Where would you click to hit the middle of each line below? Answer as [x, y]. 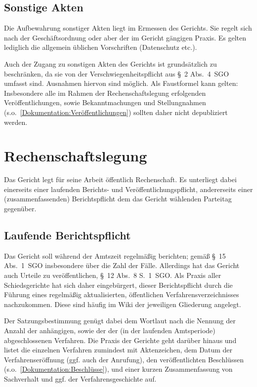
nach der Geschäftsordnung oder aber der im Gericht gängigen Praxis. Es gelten [125, 37]
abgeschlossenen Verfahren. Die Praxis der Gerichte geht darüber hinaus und [120, 340]
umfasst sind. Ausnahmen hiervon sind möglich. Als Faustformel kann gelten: [121, 83]
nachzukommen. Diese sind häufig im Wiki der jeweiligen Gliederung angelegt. [123, 304]
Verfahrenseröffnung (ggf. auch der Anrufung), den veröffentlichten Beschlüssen [124, 359]
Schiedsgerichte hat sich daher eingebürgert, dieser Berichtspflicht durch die [118, 285]
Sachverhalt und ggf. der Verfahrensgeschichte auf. [80, 378]
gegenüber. [20, 209]
